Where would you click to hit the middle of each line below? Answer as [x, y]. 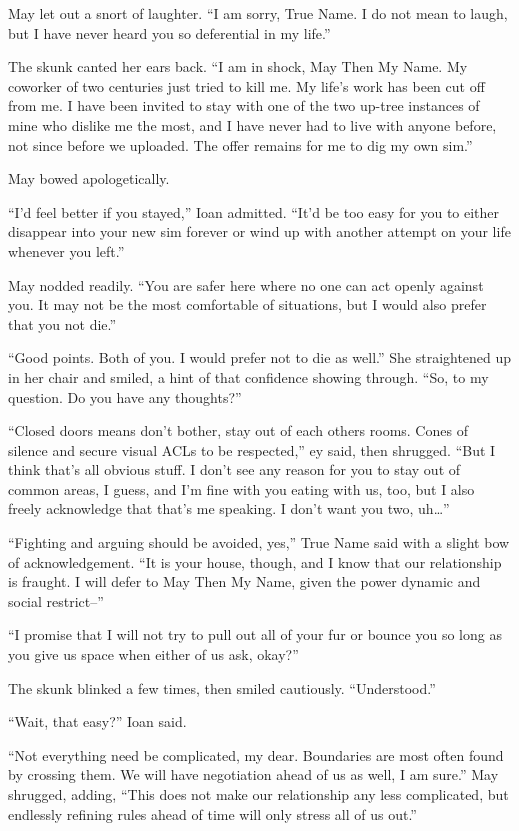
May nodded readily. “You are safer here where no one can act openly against [246, 284]
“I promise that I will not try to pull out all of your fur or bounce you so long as [255, 634]
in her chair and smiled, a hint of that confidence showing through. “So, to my [248, 376]
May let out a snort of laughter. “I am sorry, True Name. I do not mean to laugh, [258, 13]
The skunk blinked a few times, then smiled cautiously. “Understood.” [222, 687]
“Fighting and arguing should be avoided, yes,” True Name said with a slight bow [259, 542]
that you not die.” [62, 323]
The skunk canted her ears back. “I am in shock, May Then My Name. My [238, 66]
